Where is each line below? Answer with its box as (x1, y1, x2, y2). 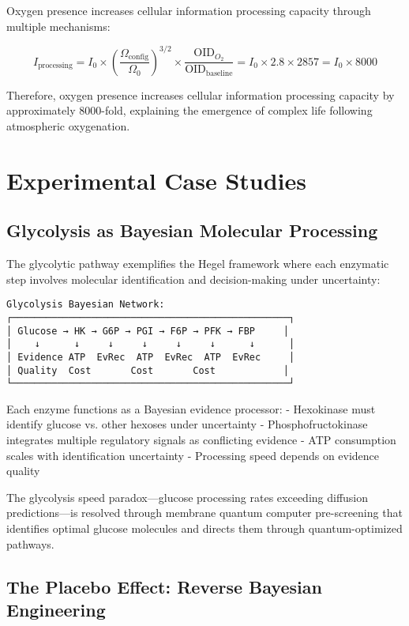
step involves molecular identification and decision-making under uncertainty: (6, 270, 381, 287)
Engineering (6, 597, 106, 621)
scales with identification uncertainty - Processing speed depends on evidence (6, 447, 380, 463)
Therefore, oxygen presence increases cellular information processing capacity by (6, 86, 395, 103)
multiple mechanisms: (6, 17, 111, 34)
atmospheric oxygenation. (6, 117, 130, 134)
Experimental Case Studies (6, 164, 307, 196)
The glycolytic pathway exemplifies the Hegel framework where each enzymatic (6, 255, 389, 272)
